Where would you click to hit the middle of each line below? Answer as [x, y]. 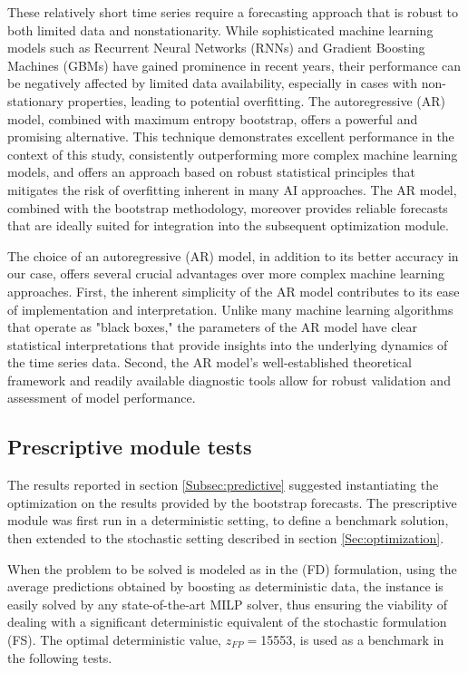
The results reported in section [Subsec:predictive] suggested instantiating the [223, 485]
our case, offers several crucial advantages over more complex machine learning [226, 273]
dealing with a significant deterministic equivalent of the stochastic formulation [227, 622]
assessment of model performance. [102, 398]
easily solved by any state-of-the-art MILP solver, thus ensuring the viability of [228, 604]
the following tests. [60, 657]
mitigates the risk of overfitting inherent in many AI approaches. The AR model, [232, 189]
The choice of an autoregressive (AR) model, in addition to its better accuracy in [233, 255]
